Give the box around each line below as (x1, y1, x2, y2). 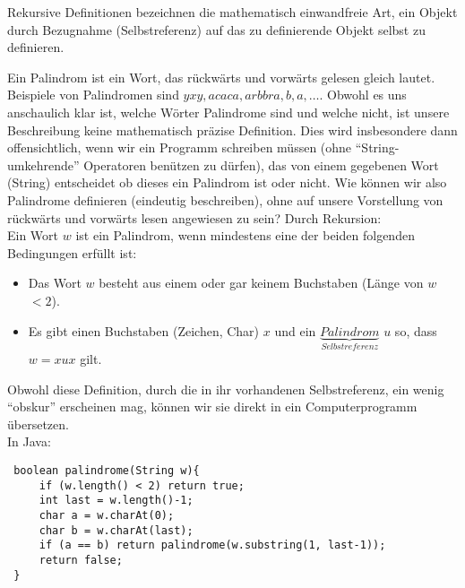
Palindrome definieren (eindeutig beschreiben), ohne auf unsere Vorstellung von (7, 190, 443, 209)
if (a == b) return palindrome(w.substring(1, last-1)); (39, 539, 386, 552)
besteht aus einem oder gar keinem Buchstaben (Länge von (99, 273, 424, 292)
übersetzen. (7, 414, 69, 433)
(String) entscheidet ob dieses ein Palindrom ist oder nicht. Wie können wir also (7, 173, 447, 192)
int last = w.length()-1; (39, 494, 194, 507)
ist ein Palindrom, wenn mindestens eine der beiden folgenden (75, 226, 415, 245)
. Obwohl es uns (319, 85, 407, 104)
